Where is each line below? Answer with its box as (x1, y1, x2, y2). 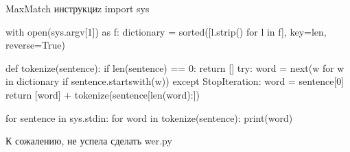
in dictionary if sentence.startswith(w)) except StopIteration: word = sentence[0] (5, 74, 345, 88)
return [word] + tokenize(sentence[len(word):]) (5, 87, 200, 101)
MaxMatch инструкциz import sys (5, 1, 150, 15)
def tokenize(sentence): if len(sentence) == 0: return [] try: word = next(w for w (5, 60, 345, 75)
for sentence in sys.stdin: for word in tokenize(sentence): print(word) (5, 110, 293, 125)
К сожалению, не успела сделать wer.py (5, 134, 172, 148)
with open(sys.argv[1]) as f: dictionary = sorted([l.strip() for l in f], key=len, (5, 24, 327, 38)
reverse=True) (5, 38, 65, 52)
